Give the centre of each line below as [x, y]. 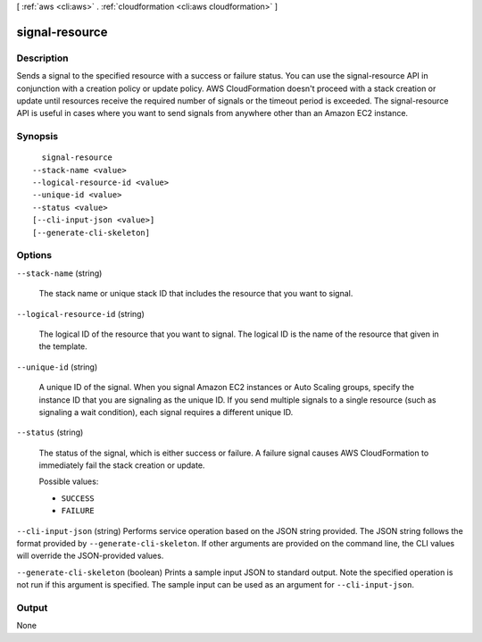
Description [42, 58]
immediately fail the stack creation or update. [122, 465]
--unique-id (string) [57, 367]
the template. [63, 346]
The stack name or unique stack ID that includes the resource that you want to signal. [196, 294]
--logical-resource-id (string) [80, 313]
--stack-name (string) [59, 273]
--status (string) [50, 432]
